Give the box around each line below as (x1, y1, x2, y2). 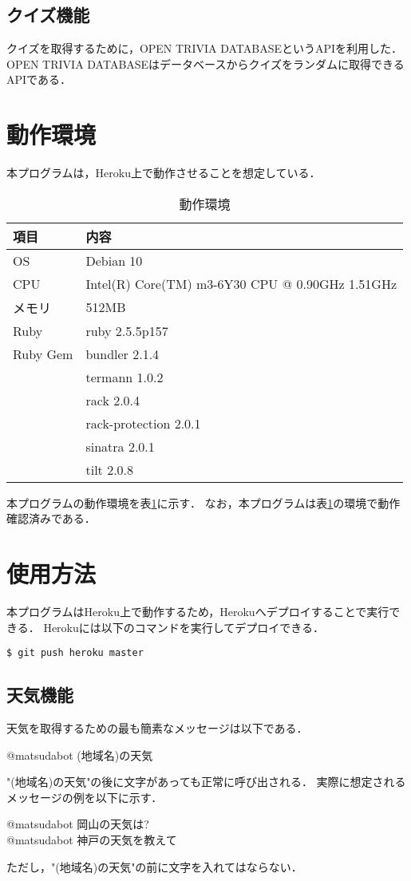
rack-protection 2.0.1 (85, 413, 201, 433)
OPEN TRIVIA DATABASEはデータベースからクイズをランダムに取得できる (6, 55, 405, 72)
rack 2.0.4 (85, 390, 140, 409)
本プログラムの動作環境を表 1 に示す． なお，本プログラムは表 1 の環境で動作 (6, 494, 401, 511)
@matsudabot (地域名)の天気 (6, 746, 153, 763)
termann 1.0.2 (85, 367, 164, 386)
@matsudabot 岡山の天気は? (6, 816, 149, 832)
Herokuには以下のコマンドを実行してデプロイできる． (43, 618, 325, 635)
